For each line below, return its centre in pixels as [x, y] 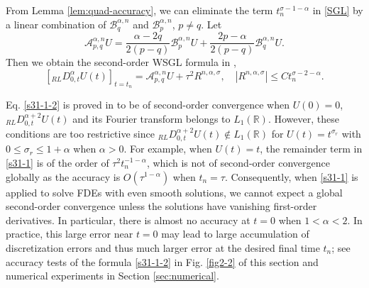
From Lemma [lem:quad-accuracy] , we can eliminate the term [139, 10]
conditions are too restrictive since [80, 133]
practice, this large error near [70, 234]
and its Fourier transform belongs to [152, 118]
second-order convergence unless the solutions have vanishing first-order [161, 206]
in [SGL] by [338, 10]
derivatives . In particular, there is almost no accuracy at [128, 220]
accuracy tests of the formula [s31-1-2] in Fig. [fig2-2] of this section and [162, 261]
